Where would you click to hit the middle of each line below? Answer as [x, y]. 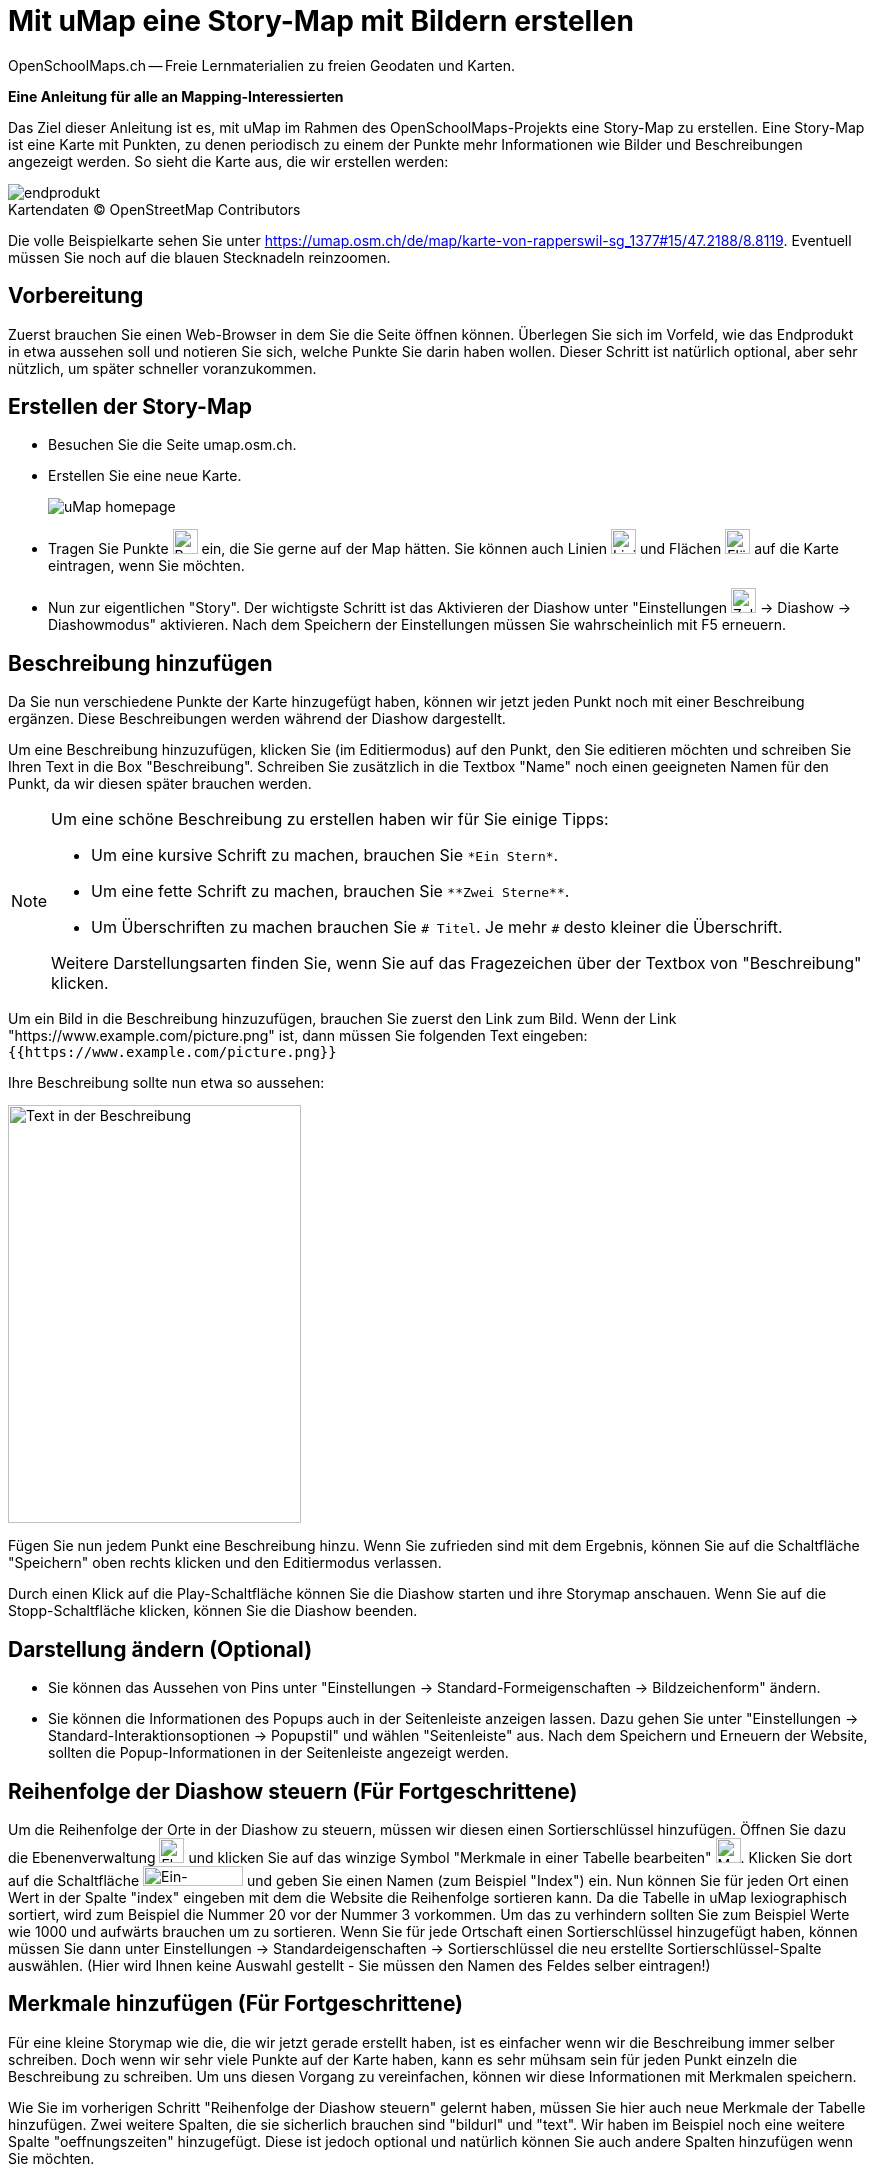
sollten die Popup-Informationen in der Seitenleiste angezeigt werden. [278, 1753]
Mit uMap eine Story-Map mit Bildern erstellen [321, 21]
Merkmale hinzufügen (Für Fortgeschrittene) [236, 2004]
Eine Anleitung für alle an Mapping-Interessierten [176, 96]
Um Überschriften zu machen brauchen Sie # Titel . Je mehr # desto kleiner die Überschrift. [437, 927]
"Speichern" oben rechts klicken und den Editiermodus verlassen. [225, 1563]
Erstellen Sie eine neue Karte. [145, 476]
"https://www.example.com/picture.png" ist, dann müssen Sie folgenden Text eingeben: [298, 1036]
